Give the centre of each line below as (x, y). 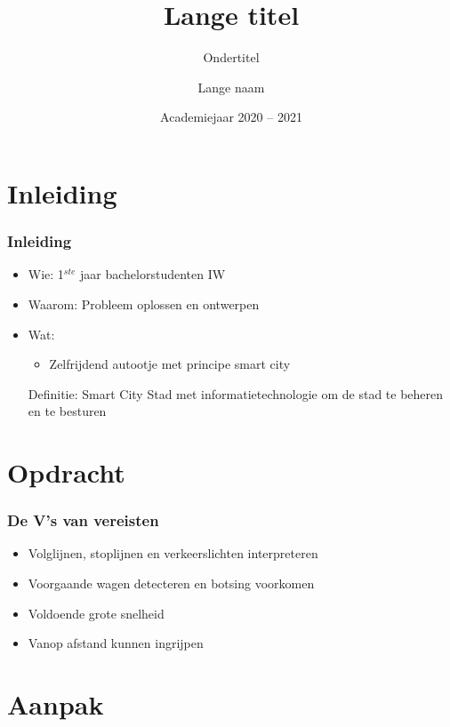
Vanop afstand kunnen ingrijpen (116, 643)
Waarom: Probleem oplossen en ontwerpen (144, 304)
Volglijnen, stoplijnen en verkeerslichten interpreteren (173, 553)
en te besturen (67, 411)
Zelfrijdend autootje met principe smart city (170, 364)
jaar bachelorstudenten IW (153, 274)
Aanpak (56, 704)
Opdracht (66, 472)
